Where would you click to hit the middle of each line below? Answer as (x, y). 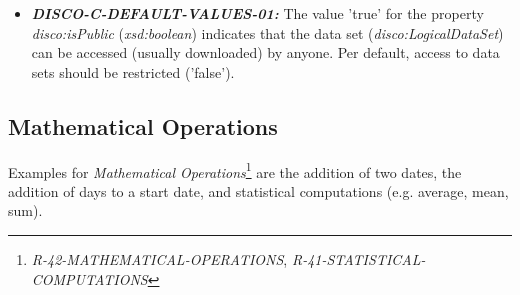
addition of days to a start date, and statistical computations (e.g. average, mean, (258, 190)
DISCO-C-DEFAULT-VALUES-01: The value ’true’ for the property (257, 13)
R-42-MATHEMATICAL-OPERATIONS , (159, 259)
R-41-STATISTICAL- (358, 259)
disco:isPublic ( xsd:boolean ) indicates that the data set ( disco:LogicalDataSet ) (267, 32)
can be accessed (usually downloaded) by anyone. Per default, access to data (265, 52)
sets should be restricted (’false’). (133, 71)
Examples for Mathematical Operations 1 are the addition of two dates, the (235, 170)
